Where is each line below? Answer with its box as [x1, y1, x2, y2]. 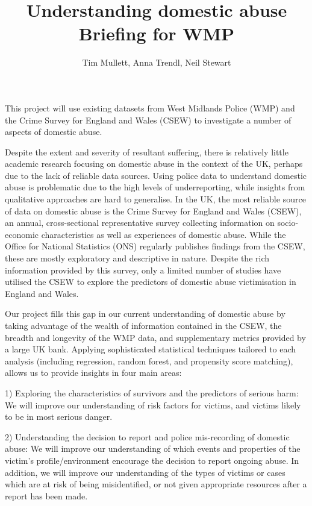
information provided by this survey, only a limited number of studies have [5, 263, 281, 276]
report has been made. [5, 489, 88, 502]
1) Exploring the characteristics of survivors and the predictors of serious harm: [5, 386, 299, 399]
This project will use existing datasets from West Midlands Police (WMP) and [5, 101, 295, 114]
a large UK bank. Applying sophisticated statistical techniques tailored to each [5, 343, 296, 355]
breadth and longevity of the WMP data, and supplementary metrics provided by [5, 331, 306, 343]
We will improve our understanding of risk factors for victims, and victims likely [5, 398, 301, 411]
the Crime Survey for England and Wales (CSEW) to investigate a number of [5, 113, 292, 126]
